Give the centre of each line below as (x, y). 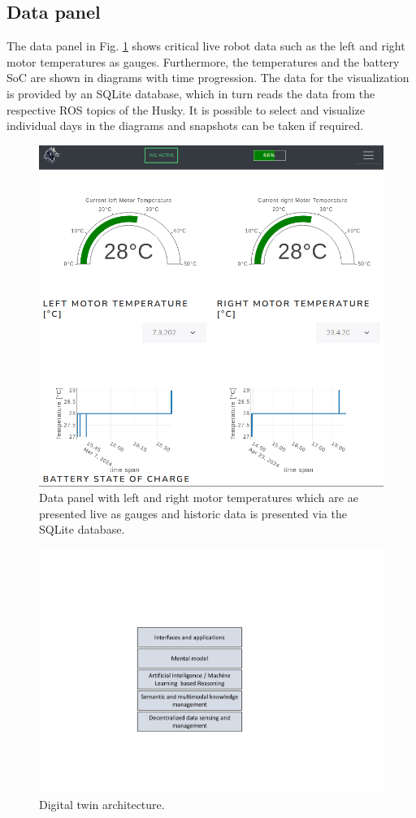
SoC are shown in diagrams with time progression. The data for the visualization (208, 78)
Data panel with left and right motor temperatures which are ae (199, 498)
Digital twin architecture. (102, 804)
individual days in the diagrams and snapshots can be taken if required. (185, 126)
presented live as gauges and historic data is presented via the (193, 513)
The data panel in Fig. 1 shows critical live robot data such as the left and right (206, 46)
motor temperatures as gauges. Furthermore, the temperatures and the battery (203, 61)
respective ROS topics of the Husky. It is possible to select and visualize (186, 109)
